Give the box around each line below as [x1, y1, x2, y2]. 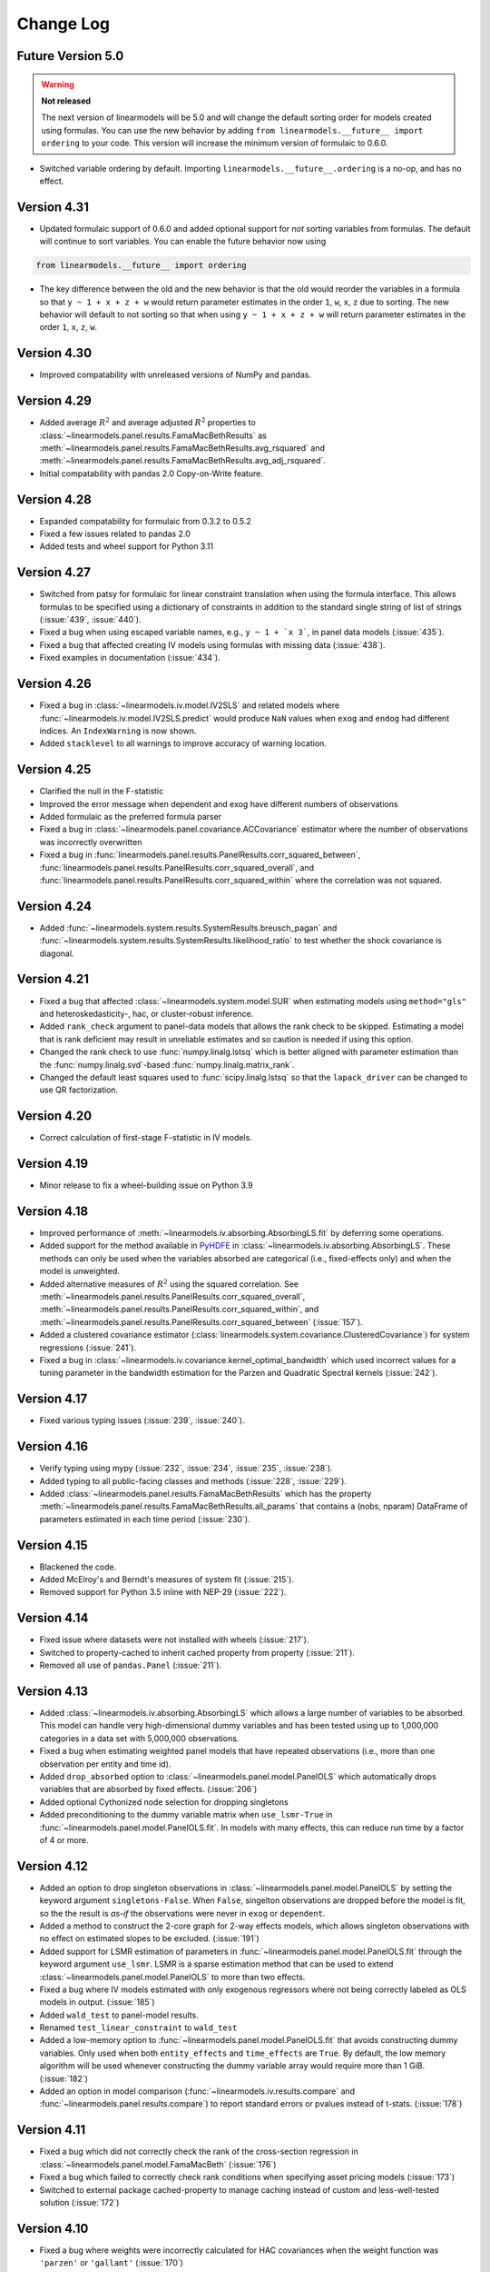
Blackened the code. [39, 1561, 117, 1572]
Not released [41, 95, 91, 106]
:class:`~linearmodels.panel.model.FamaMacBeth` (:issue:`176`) [39, 2158, 277, 2169]
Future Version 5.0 [16, 48, 124, 64]
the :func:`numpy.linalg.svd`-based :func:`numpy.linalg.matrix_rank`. [39, 1059, 295, 1070]
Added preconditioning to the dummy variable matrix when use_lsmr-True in [39, 1809, 333, 1820]
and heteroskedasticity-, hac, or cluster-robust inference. [39, 1008, 254, 1019]
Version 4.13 [16, 1683, 89, 1699]
